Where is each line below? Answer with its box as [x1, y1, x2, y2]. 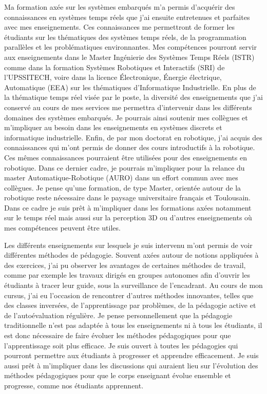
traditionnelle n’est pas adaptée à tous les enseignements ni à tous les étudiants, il [4, 320, 262, 330]
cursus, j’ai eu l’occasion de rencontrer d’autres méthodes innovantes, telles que [4, 289, 254, 300]
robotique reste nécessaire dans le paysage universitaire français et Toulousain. [4, 192, 251, 203]
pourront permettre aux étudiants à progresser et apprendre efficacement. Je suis [4, 350, 259, 361]
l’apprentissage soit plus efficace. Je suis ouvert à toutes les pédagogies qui [4, 340, 238, 350]
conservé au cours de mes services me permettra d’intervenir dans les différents [4, 101, 252, 112]
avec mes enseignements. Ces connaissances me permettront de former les [4, 22, 235, 32]
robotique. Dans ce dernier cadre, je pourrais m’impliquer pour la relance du [4, 162, 245, 173]
